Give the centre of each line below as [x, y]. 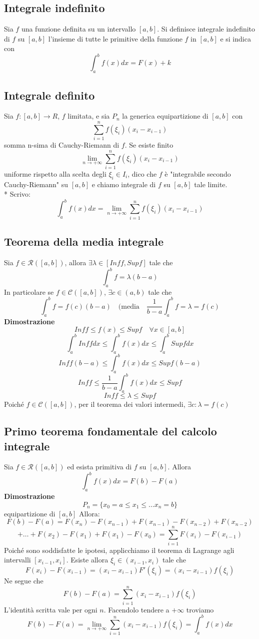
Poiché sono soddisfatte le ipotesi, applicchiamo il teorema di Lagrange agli [119, 550]
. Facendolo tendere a [136, 609]
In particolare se [29, 291]
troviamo [200, 609]
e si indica [235, 38]
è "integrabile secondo [198, 173]
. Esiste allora [87, 560]
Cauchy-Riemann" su [36, 184]
